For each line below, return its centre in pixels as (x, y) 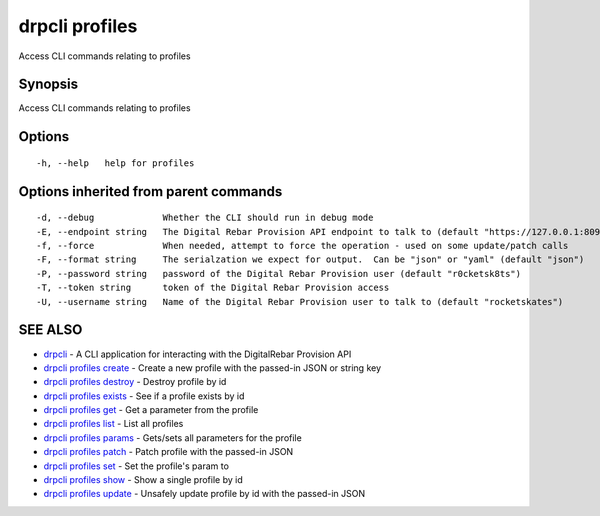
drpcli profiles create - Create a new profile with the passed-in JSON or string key (212, 367)
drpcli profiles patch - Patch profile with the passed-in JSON (168, 452)
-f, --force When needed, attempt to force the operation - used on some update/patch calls (302, 246)
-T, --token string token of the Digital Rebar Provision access (213, 288)
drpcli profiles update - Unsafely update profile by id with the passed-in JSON (204, 494)
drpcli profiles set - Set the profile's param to (136, 466)
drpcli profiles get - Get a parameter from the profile (151, 410)
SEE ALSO (50, 330)
